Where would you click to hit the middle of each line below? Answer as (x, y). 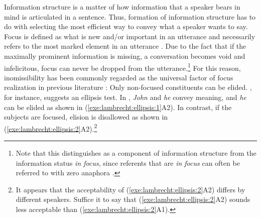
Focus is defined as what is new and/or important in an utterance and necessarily (130, 36)
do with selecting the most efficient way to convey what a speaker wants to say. (126, 26)
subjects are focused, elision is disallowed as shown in (86, 117)
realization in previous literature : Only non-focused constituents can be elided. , (128, 87)
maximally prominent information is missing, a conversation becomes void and (125, 56)
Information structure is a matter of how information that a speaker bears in (122, 7)
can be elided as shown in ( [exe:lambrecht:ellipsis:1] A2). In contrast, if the (118, 107)
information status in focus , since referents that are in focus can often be (128, 162)
